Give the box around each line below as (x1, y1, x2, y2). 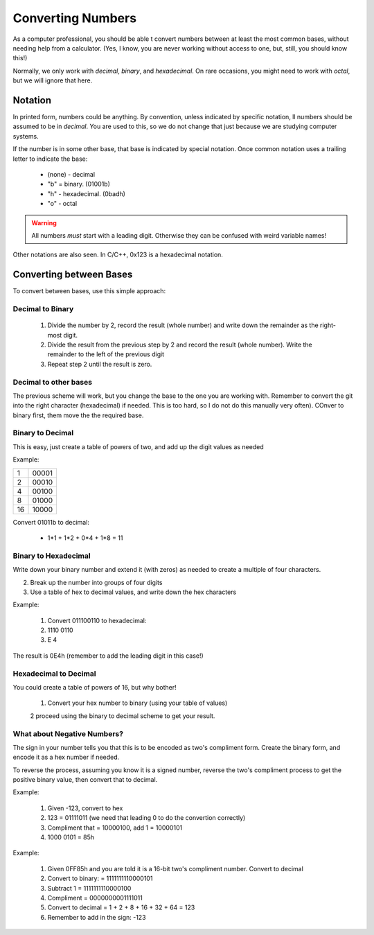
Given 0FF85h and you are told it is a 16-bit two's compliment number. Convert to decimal (47, 864, 304, 873)
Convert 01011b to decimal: (12, 518, 90, 526)
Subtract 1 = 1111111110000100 (47, 884, 132, 892)
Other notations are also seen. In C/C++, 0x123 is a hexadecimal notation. (12, 250, 223, 259)
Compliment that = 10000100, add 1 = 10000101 (47, 823, 183, 832)
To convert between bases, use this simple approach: (12, 287, 166, 295)
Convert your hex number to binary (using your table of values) (47, 699, 228, 707)
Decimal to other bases (12, 377, 93, 387)
